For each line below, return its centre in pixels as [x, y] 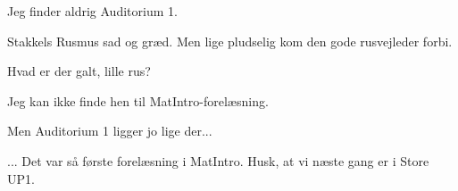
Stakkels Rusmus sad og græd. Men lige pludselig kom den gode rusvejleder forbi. [230, 41]
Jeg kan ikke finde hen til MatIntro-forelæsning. [138, 100]
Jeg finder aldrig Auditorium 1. [92, 11]
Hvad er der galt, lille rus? [79, 71]
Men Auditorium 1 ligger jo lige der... [110, 131]
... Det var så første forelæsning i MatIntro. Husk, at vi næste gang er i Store [218, 160]
